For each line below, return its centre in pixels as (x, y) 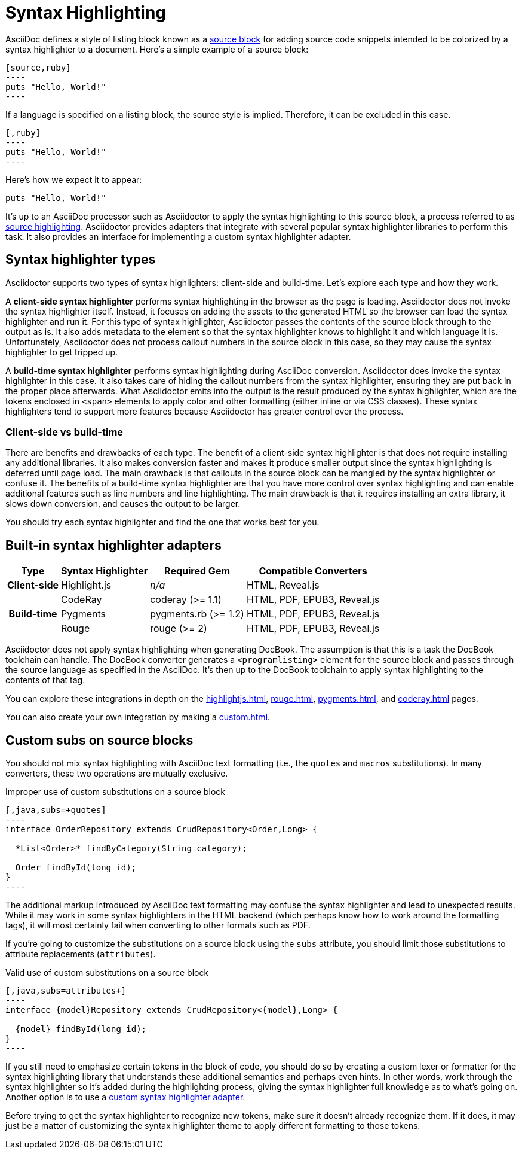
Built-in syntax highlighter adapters (113, 545)
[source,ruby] (38, 67)
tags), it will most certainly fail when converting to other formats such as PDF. (158, 925)
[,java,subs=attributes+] (66, 991)
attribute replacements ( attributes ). (81, 954)
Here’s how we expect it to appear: (74, 179)
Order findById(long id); (76, 868)
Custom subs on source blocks (99, 740)
